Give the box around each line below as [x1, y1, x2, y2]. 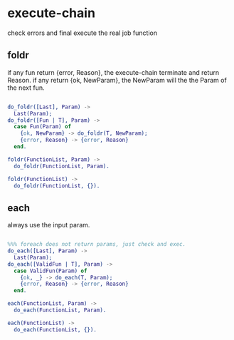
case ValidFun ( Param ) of [14, 267, 87, 274]
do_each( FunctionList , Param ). [14, 306, 107, 314]
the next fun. [7, 83, 45, 92]
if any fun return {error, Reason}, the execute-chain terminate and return [7, 68, 220, 76]
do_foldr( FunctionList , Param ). [14, 163, 110, 170]
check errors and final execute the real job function [7, 29, 158, 37]
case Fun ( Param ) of [14, 123, 72, 130]
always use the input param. [7, 221, 90, 230]
